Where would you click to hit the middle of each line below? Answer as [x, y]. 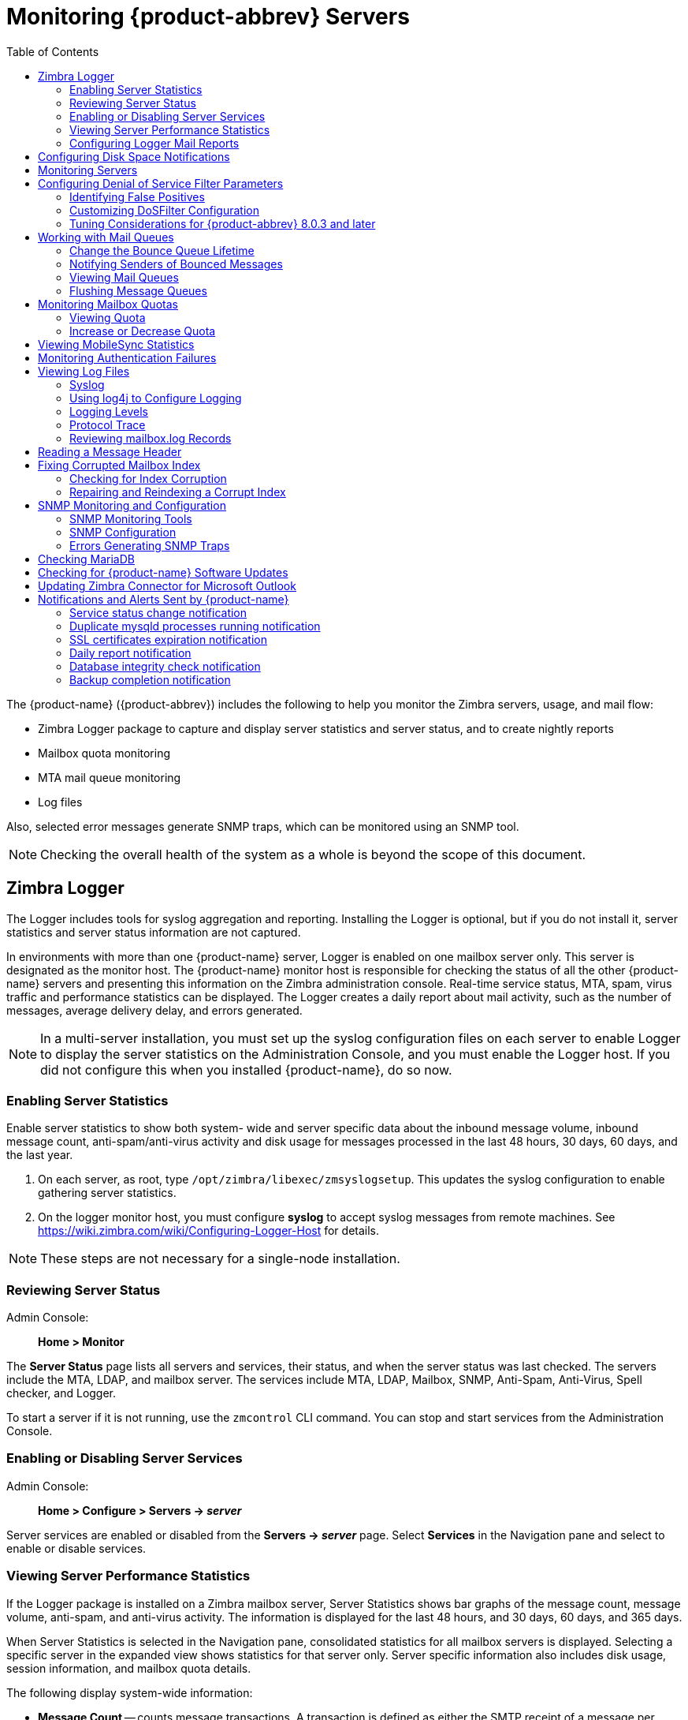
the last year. [40, 1155]
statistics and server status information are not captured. [154, 932]
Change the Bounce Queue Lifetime [162, 250]
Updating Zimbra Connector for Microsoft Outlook [167, 585]
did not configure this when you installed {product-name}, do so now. [246, 1069]
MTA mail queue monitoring [110, 777]
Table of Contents [53, 51]
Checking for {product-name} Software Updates [163, 572]
